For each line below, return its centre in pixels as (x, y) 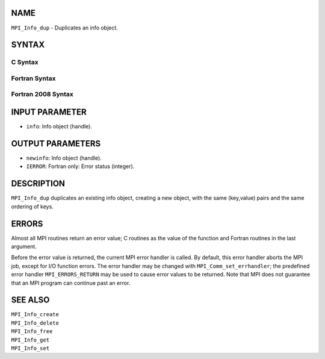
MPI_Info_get (30, 340)
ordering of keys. (32, 206)
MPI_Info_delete (35, 323)
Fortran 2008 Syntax (42, 95)
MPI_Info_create (35, 314)
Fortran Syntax (33, 78)
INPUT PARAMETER (49, 112)
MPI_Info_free (32, 332)
